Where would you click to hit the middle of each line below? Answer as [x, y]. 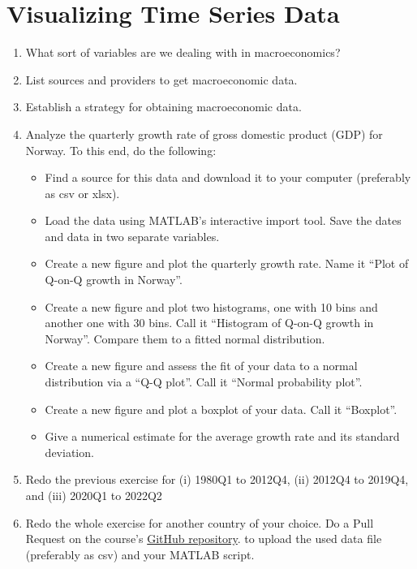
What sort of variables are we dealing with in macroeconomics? [183, 52]
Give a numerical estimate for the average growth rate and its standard [222, 436]
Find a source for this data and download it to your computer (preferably [228, 177]
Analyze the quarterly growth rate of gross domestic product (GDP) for [204, 134]
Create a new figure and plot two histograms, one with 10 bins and [211, 306]
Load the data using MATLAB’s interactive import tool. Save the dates [223, 220]
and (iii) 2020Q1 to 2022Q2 [94, 495]
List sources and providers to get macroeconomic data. [161, 79]
